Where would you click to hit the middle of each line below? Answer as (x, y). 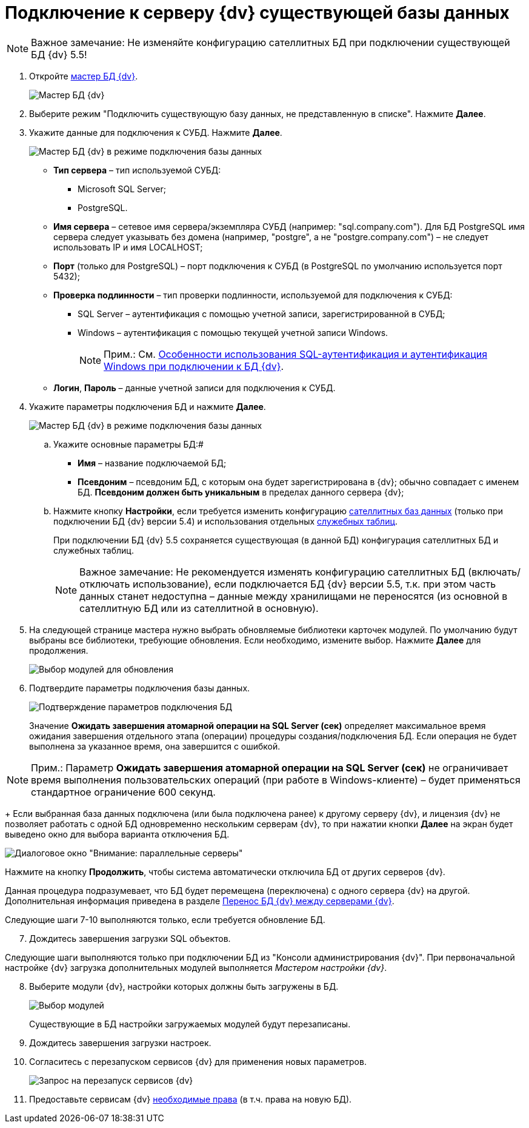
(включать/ (494, 572)
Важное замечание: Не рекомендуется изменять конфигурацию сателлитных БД (272, 572)
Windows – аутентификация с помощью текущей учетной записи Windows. (233, 332)
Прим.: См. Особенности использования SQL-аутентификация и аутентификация (296, 354)
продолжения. (59, 650)
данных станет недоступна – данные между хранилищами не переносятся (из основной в (294, 596)
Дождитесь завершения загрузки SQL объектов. (130, 938)
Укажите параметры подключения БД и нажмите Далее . (148, 406)
